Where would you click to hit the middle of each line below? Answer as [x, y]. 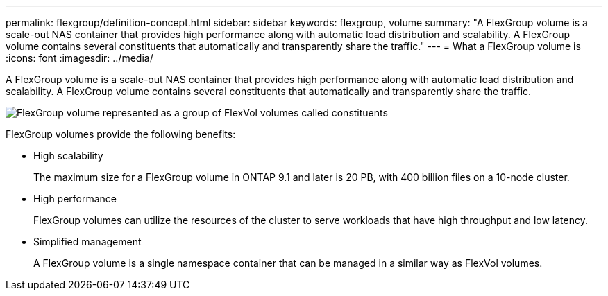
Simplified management [87, 242]
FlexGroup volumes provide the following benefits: [121, 134]
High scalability [68, 156]
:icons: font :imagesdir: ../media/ [79, 58]
